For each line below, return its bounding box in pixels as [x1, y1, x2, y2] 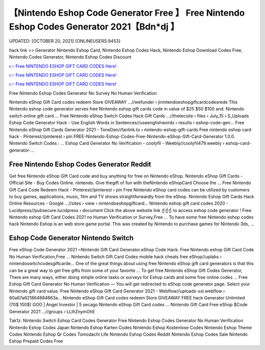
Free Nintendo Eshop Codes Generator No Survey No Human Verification [9, 90, 157, 96]
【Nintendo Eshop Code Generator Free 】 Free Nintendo [9, 7, 245, 18]
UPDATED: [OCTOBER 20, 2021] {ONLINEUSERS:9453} [9, 38, 121, 44]
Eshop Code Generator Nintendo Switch [9, 234, 134, 242]
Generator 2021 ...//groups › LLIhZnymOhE [9, 308, 95, 314]
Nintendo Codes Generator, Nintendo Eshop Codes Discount [9, 54, 132, 60]
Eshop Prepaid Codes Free [9, 338, 63, 344]
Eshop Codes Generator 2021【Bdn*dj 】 [9, 21, 179, 32]
